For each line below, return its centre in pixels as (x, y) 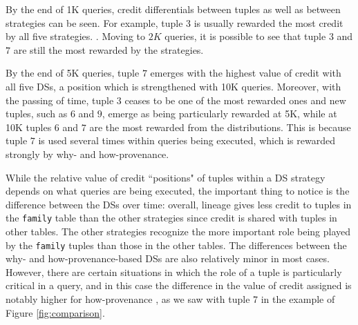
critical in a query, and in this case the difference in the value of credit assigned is (179, 285)
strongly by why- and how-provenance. (87, 154)
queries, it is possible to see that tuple (245, 36)
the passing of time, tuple (60, 100)
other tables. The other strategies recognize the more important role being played (178, 231)
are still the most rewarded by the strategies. (109, 49)
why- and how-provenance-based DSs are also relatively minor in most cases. (168, 258)
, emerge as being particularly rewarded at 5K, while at (219, 114)
